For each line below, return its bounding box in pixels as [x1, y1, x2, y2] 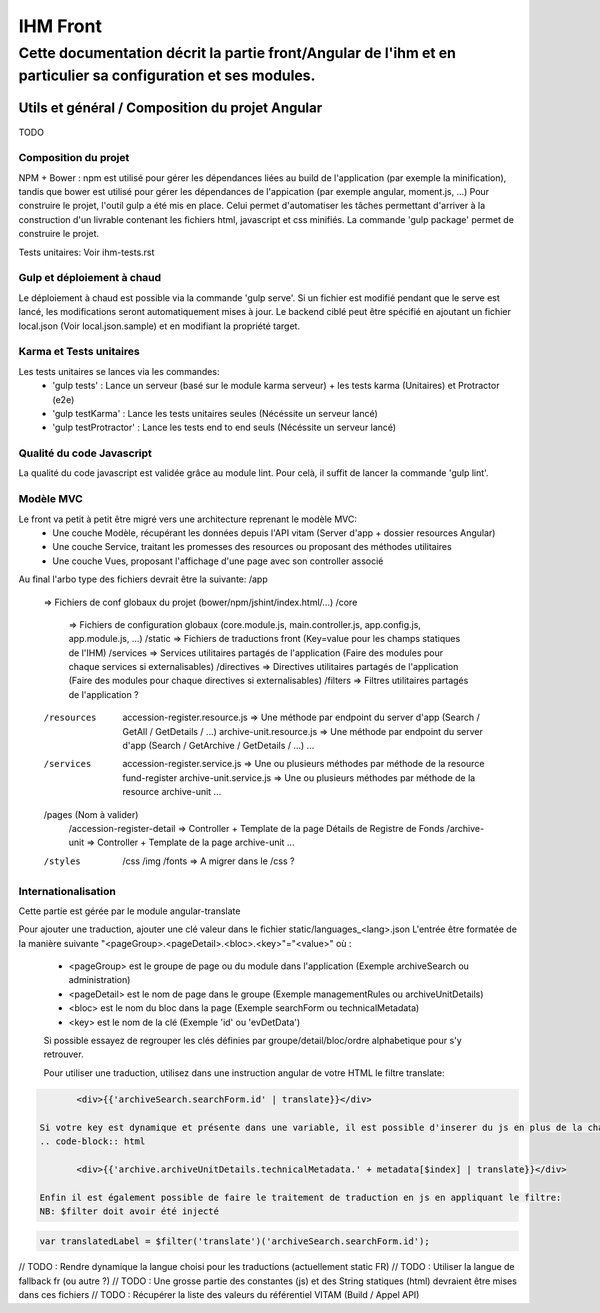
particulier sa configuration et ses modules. [18, 66, 316, 85]
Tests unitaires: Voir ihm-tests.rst [18, 246, 155, 258]
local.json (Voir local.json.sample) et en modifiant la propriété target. [18, 320, 300, 332]
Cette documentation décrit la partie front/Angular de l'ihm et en [18, 44, 457, 62]
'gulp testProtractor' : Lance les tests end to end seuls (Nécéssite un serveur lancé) [52, 421, 397, 434]
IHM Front [18, 15, 102, 37]
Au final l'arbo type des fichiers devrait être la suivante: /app [18, 573, 269, 585]
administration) [68, 974, 131, 986]
